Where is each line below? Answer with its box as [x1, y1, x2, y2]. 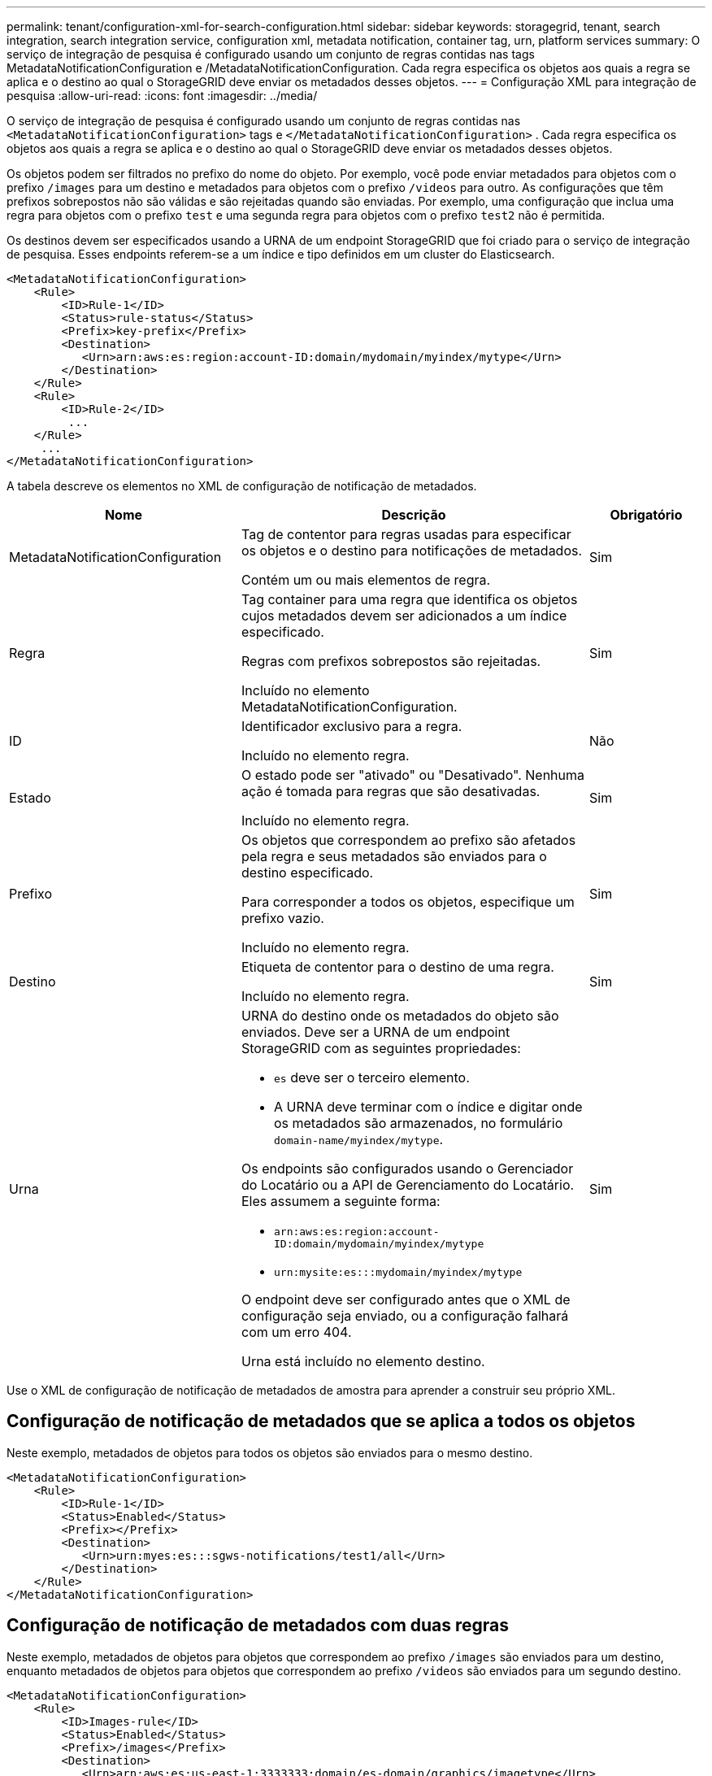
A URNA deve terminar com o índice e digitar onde [273, 1099, 583, 1115]
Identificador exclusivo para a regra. [241, 718, 462, 734]
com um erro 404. [241, 1324, 352, 1340]
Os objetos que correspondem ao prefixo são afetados [241, 832, 576, 848]
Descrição [381, 507, 446, 523]
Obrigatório [610, 507, 683, 523]
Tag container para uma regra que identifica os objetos [241, 591, 578, 607]
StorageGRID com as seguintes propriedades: [241, 1040, 521, 1056]
